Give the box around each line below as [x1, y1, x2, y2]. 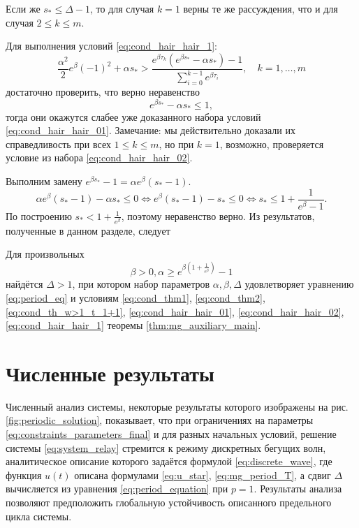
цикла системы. [6, 508, 72, 523]
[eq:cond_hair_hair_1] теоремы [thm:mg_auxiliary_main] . [6, 318, 261, 332]
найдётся [6, 277, 43, 291]
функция [6, 467, 42, 482]
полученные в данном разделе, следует [6, 223, 170, 237]
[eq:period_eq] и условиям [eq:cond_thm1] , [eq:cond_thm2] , [6, 290, 265, 305]
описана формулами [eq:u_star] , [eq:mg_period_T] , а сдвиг [74, 467, 331, 482]
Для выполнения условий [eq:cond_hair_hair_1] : [6, 38, 218, 53]
